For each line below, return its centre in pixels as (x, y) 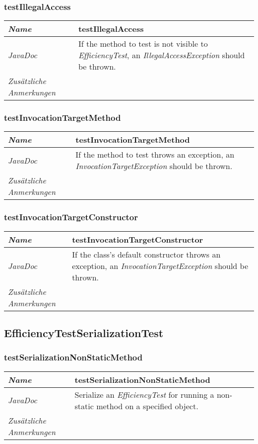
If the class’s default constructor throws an (146, 254)
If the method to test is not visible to (143, 44)
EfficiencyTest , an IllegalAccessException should (161, 55)
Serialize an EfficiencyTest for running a (144, 394)
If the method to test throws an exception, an (155, 155)
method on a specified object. (147, 406)
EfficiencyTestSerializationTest (84, 333)
